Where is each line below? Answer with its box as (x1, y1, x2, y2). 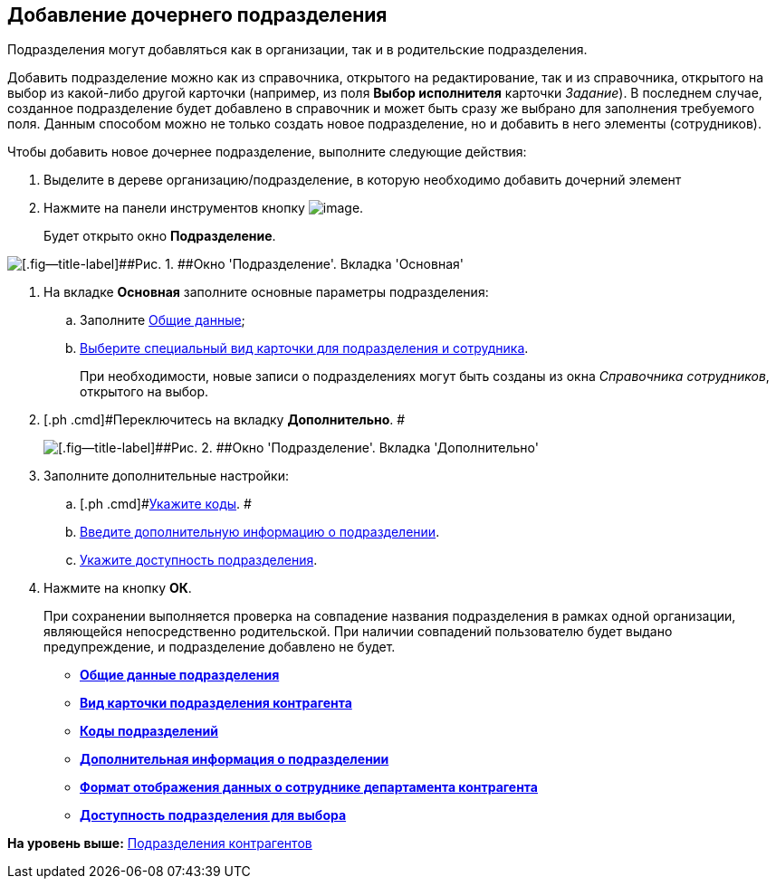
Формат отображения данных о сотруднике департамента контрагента (80, 779, 538, 795)
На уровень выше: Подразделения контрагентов (7, 835, 312, 852)
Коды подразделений (80, 723, 218, 739)
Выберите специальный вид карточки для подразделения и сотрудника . (80, 340, 529, 357)
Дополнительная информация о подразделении (80, 751, 389, 767)
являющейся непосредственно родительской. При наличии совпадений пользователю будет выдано (43, 624, 673, 640)
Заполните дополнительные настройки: (43, 468, 290, 484)
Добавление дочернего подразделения (7, 4, 388, 26)
